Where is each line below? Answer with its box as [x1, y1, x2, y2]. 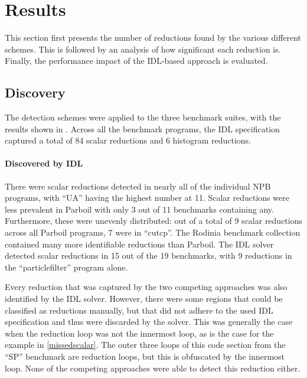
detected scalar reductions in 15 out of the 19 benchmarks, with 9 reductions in [5, 249, 292, 262]
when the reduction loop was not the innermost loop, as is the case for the [5, 327, 274, 339]
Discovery [5, 83, 66, 102]
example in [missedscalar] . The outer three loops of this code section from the [5, 338, 286, 351]
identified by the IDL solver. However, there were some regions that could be [5, 292, 283, 305]
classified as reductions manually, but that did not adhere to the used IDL [5, 304, 273, 316]
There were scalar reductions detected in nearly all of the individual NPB [5, 180, 271, 192]
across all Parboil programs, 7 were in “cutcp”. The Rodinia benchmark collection [5, 226, 301, 239]
